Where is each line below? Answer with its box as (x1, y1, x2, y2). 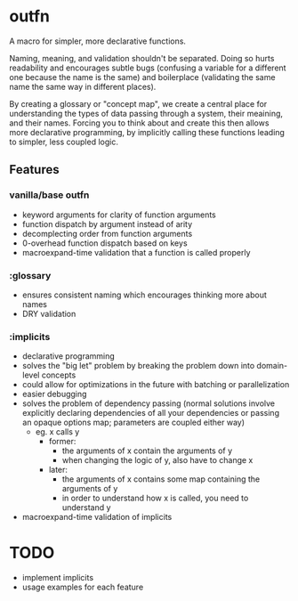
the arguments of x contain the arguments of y (61, 445, 233, 456)
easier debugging (21, 389, 87, 400)
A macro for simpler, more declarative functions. (9, 36, 187, 46)
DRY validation (21, 308, 77, 319)
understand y (61, 502, 111, 513)
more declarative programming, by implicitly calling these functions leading (9, 126, 285, 137)
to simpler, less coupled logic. (9, 136, 118, 147)
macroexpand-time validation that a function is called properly (21, 247, 251, 257)
